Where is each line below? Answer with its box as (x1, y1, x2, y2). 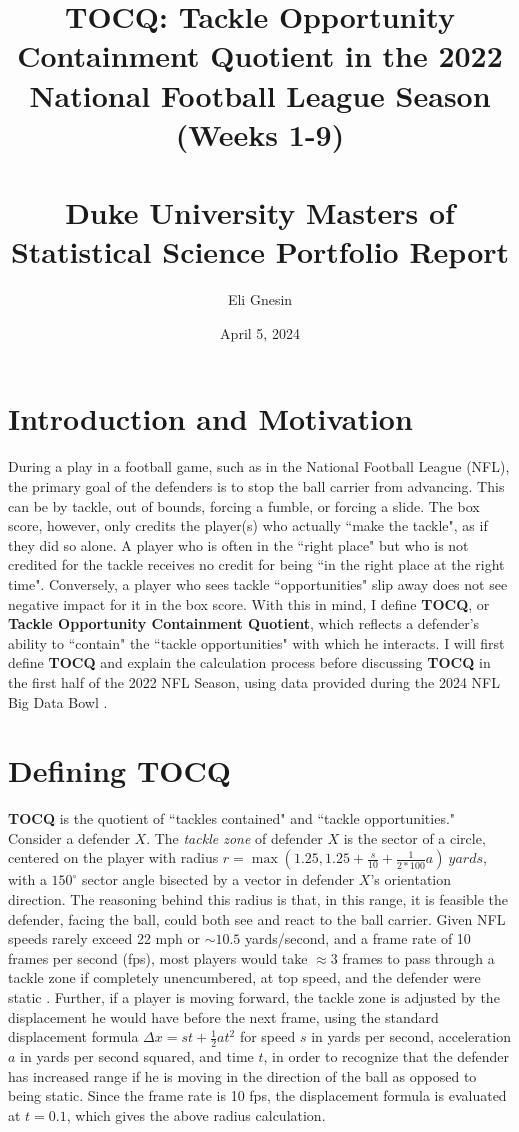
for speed (239, 1026, 296, 1047)
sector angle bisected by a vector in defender (82, 869, 355, 890)
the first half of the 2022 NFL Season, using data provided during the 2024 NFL (8, 671, 500, 692)
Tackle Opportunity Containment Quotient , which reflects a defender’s (8, 613, 480, 634)
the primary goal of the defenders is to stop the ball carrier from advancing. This (8, 475, 505, 496)
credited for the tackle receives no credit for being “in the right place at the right (8, 554, 505, 575)
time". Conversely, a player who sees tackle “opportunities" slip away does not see (8, 573, 508, 594)
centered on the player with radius (8, 847, 219, 868)
